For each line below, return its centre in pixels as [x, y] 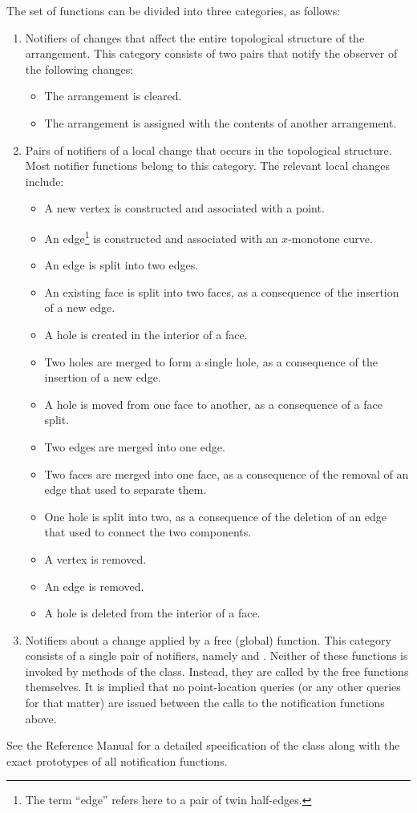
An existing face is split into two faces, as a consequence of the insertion [222, 291]
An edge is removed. [94, 586]
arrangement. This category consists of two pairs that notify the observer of [211, 53]
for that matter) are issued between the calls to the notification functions [205, 703]
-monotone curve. [330, 238]
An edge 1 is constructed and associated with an [161, 237]
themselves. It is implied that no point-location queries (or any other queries [213, 687]
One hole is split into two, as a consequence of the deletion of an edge [216, 516]
